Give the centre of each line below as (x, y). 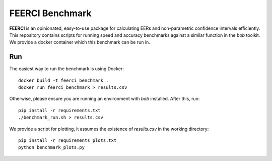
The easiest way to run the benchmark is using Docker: (67, 69)
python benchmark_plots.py (52, 147)
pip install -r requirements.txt (59, 110)
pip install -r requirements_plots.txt (67, 140)
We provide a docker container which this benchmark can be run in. (80, 42)
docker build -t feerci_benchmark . (63, 80)
